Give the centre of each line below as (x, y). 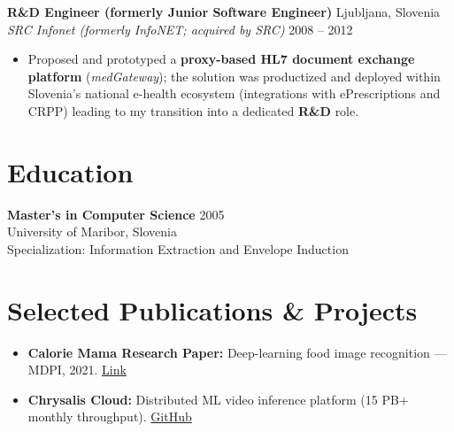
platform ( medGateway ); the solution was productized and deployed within (234, 76)
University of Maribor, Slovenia (92, 231)
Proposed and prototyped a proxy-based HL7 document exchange (221, 59)
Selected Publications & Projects (212, 309)
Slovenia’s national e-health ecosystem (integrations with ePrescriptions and (234, 93)
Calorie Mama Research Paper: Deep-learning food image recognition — (237, 352)
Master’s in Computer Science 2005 (116, 214)
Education (70, 171)
